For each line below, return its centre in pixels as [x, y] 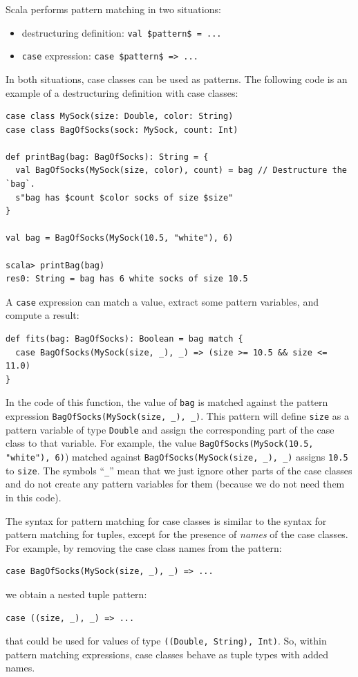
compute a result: [43, 315]
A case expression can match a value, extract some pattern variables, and [162, 301]
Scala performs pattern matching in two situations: [113, 9]
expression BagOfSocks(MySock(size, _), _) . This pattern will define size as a [177, 416]
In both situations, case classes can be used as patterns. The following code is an [177, 78]
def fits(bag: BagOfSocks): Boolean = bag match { [124, 339]
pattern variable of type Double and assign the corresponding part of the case [170, 429]
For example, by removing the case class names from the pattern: [144, 547]
